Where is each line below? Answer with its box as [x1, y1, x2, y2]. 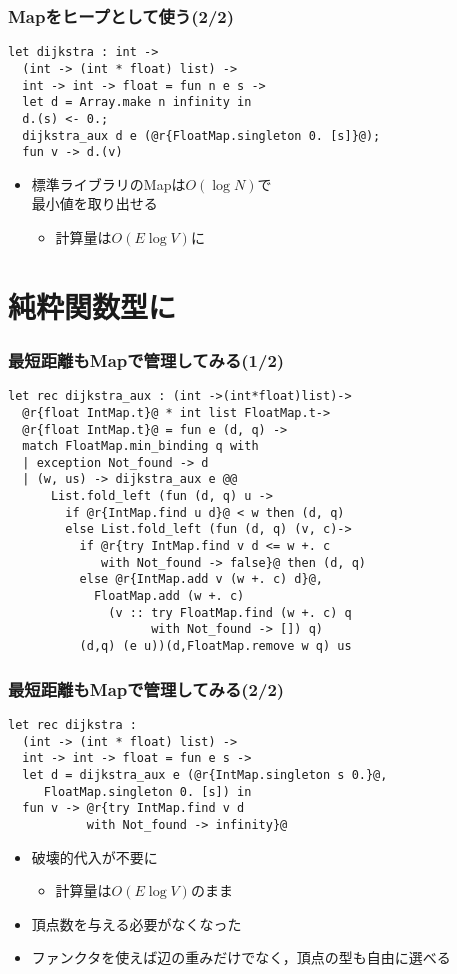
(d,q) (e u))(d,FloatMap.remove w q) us [79, 639, 352, 654]
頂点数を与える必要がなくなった [31, 913, 242, 934]
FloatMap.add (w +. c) [93, 589, 245, 604]
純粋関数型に [8, 285, 177, 326]
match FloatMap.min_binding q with [22, 439, 259, 454]
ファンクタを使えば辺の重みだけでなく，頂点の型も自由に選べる [31, 947, 451, 968]
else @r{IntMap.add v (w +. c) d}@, [79, 572, 323, 587]
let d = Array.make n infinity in [22, 95, 252, 110]
